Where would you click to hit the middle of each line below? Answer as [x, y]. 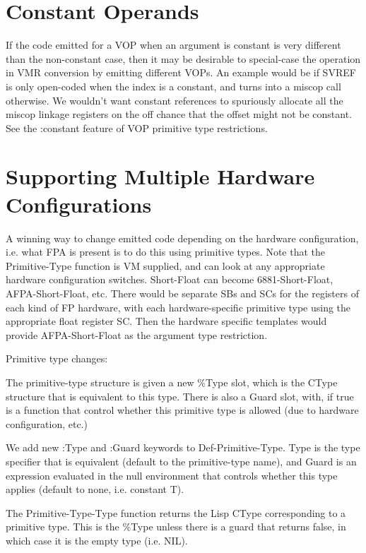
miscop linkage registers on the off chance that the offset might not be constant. [179, 114]
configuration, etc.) [47, 423]
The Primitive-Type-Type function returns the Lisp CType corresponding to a [176, 512]
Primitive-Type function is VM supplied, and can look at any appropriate [165, 265]
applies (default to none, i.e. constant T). [95, 489]
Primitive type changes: [57, 358]
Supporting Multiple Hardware [160, 176]
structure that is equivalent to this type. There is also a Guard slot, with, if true [180, 396]
